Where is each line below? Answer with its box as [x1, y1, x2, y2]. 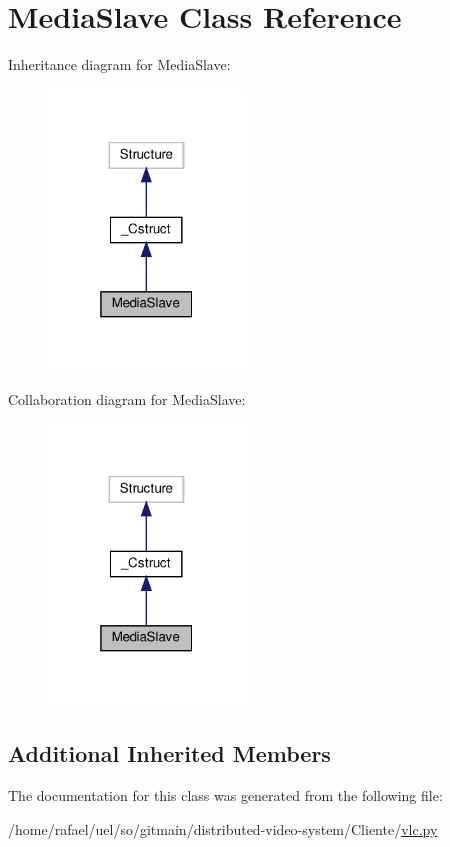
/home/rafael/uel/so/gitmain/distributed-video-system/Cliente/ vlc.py [8, 818, 438, 839]
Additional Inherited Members [8, 738, 331, 769]
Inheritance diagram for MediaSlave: [8, 54, 231, 75]
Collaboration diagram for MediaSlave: [8, 388, 246, 409]
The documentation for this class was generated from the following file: [8, 785, 443, 806]
